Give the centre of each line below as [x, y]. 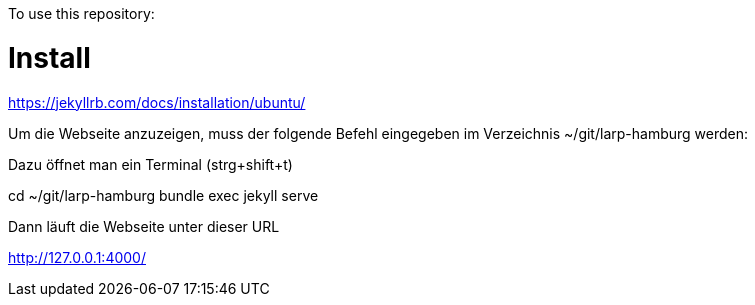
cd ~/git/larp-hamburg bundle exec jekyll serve [163, 195]
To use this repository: [81, 13]
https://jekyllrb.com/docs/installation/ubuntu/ [157, 102]
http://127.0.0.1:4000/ [77, 257]
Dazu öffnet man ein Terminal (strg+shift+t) [150, 164]
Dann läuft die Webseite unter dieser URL [144, 226]
